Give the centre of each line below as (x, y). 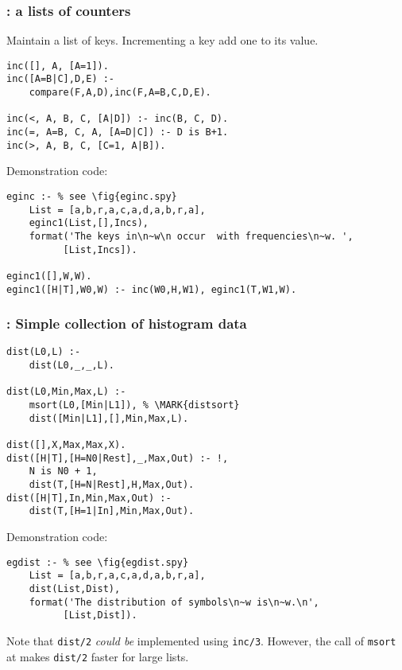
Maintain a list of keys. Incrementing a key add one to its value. (162, 40)
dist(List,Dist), (75, 588)
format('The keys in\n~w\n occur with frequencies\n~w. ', (191, 236)
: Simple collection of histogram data (127, 323)
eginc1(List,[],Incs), (89, 223)
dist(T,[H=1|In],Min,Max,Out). (112, 511)
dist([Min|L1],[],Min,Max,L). (109, 418)
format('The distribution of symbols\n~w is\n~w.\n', (174, 602)
